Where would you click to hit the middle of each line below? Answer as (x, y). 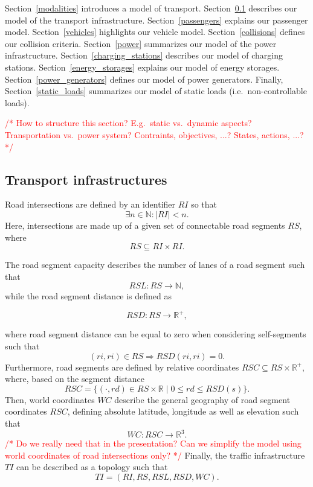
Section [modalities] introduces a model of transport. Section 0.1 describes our (151, 8)
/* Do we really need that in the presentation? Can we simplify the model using (153, 443)
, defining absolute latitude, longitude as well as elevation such (183, 411)
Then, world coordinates (50, 399)
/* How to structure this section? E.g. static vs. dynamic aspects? (128, 123)
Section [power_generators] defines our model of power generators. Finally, (144, 79)
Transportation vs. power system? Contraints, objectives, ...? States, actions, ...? (154, 134)
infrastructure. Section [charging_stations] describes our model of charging (144, 55)
